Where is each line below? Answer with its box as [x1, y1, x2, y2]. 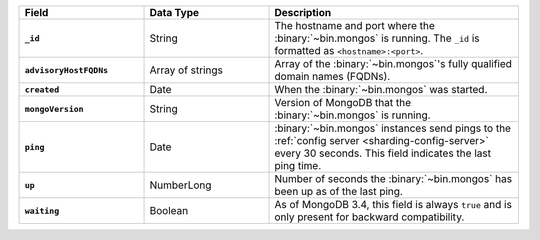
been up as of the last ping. [274, 185, 404, 198]
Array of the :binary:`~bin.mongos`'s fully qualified [274, 57, 512, 70]
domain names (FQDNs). [274, 70, 391, 83]
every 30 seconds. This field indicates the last [274, 146, 492, 160]
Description [274, 6, 332, 19]
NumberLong [149, 178, 212, 192]
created [24, 84, 60, 95]
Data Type [149, 6, 200, 19]
